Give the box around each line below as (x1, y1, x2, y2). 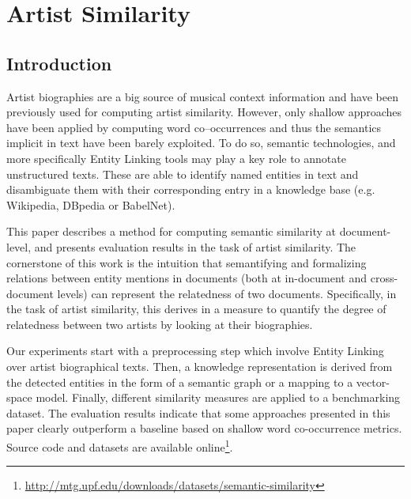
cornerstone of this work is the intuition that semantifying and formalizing (6, 254, 367, 270)
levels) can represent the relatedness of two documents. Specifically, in (57, 285, 397, 301)
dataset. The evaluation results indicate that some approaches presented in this (6, 404, 390, 421)
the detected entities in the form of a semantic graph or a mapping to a (6, 373, 353, 390)
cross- (370, 270, 398, 286)
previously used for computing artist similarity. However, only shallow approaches (6, 104, 402, 120)
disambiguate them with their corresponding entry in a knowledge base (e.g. (6, 181, 375, 198)
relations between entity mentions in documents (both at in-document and (6, 270, 368, 286)
